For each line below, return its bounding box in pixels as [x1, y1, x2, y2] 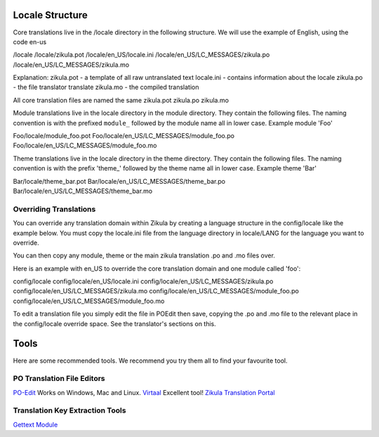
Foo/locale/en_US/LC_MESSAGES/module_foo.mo [13, 141, 157, 150]
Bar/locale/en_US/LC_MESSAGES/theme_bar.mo [13, 187, 153, 195]
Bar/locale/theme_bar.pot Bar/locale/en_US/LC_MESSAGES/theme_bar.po [13, 177, 226, 185]
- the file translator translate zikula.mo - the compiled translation [13, 83, 199, 91]
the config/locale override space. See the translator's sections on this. [13, 319, 217, 328]
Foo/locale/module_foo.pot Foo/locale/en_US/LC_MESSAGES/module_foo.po [13, 132, 235, 140]
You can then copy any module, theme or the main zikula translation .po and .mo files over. [13, 251, 275, 260]
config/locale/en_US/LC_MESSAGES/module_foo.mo [13, 297, 165, 305]
